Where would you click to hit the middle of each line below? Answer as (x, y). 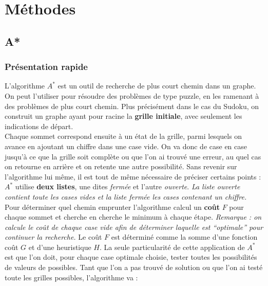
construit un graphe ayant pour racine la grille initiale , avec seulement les (123, 116)
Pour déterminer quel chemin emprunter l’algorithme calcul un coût (112, 207)
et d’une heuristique (60, 247)
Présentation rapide (46, 67)
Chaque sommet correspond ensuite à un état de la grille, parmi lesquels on (123, 136)
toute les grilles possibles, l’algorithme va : (71, 277)
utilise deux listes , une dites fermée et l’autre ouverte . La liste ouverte (128, 186)
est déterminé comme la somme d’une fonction (184, 237)
